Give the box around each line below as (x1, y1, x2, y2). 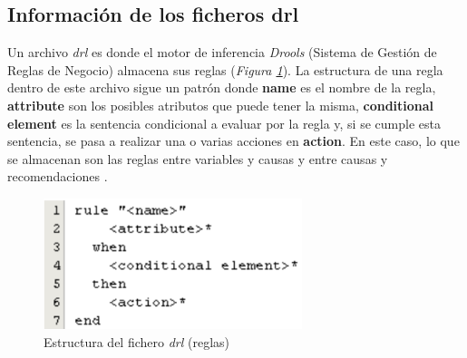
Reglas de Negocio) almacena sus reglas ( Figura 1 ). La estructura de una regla (7, 60, 443, 79)
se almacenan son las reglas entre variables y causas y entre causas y (7, 149, 388, 168)
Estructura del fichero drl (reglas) (44, 332, 230, 351)
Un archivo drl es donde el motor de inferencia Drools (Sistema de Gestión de (7, 43, 437, 62)
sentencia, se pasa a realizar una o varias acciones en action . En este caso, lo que (7, 131, 460, 150)
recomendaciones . (7, 167, 108, 186)
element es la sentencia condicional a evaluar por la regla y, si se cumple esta (7, 113, 441, 132)
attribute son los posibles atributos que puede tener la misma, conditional (7, 95, 434, 114)
